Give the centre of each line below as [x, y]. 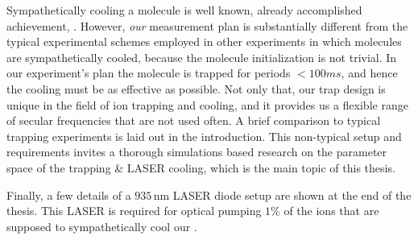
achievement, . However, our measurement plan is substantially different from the [207, 25]
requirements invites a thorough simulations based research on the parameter [197, 152]
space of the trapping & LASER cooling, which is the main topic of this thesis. [201, 167]
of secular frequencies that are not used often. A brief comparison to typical [194, 120]
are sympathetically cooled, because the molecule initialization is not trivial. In [202, 57]
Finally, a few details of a [69, 194]
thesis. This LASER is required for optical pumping [134, 211]
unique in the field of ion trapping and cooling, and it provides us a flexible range [207, 104]
